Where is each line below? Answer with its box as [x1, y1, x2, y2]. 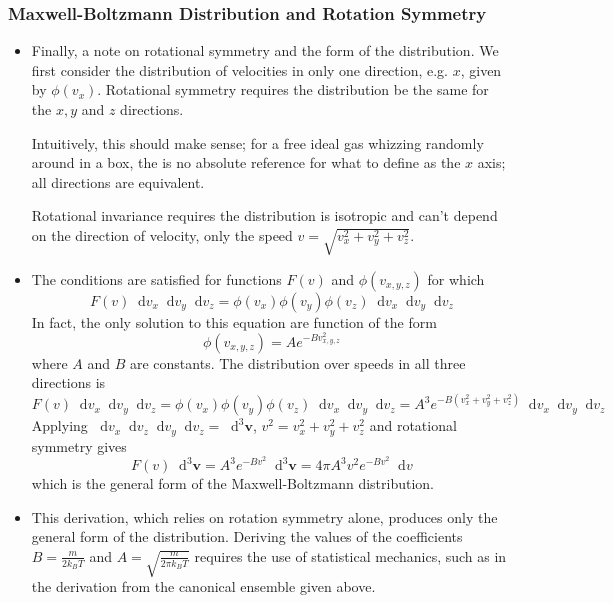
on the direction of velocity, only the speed [31, 224, 293, 245]
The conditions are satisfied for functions [31, 268, 282, 289]
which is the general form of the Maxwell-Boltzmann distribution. [31, 473, 435, 494]
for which [427, 268, 485, 289]
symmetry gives [31, 435, 127, 456]
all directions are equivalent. [31, 171, 205, 192]
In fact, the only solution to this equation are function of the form [31, 311, 437, 332]
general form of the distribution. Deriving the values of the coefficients [31, 526, 463, 547]
